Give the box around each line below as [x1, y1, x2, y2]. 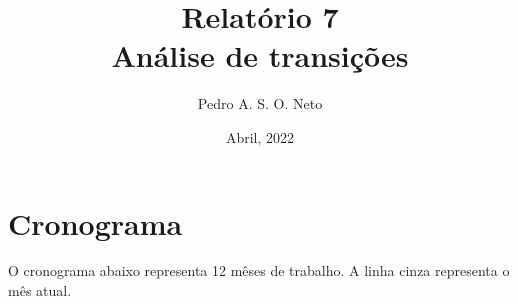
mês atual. [8, 280, 72, 301]
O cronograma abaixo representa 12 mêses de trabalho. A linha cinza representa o [8, 260, 510, 281]
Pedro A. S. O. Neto [197, 93, 323, 114]
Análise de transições [111, 35, 409, 76]
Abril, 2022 [225, 126, 295, 147]
